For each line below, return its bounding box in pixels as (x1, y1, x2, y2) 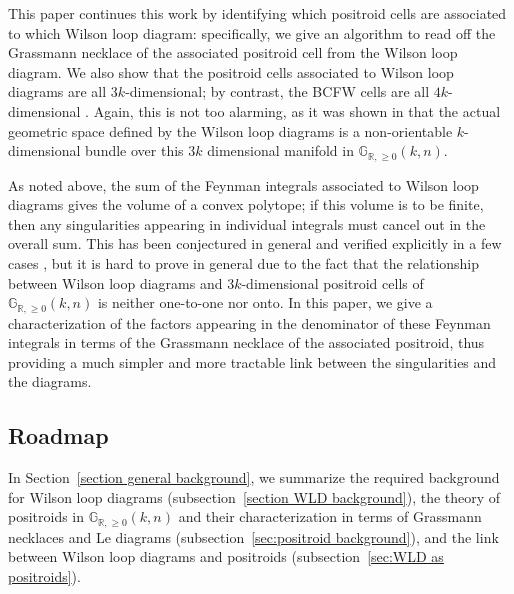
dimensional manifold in (207, 140, 354, 161)
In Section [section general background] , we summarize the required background (8, 467, 500, 488)
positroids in (8, 506, 85, 527)
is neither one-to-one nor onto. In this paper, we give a (97, 292, 433, 313)
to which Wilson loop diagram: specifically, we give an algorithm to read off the (8, 22, 496, 43)
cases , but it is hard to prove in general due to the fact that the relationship (8, 252, 480, 273)
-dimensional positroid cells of (241, 272, 424, 293)
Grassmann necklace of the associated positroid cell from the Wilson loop (8, 42, 458, 63)
